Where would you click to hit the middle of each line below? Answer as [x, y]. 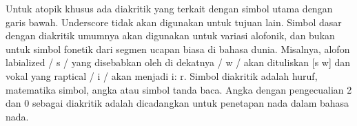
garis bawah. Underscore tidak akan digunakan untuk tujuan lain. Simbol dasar [174, 22]
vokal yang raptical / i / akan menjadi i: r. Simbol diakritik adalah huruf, [162, 75]
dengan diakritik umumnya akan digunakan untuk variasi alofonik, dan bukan [170, 35]
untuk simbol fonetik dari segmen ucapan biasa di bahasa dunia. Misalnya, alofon [178, 49]
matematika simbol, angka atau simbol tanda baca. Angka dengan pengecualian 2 [179, 89]
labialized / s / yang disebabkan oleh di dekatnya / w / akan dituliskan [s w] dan [178, 62]
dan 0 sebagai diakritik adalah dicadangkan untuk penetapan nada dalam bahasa [177, 103]
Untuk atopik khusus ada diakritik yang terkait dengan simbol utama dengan [169, 8]
